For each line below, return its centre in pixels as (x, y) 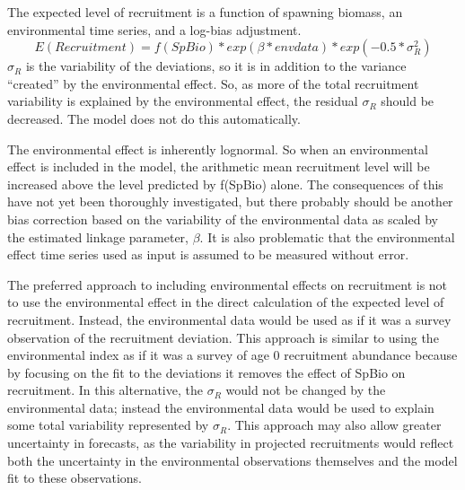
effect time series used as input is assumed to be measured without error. (208, 254)
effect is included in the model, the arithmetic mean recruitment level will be (219, 166)
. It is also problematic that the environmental (327, 236)
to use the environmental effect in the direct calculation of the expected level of (226, 302)
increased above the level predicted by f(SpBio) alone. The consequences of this (225, 184)
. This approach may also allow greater (334, 425)
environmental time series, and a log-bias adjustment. (154, 29)
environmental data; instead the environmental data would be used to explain (221, 407)
